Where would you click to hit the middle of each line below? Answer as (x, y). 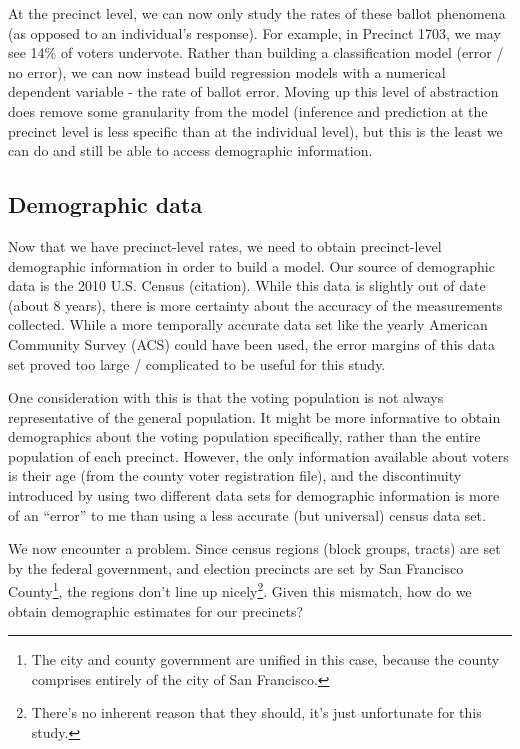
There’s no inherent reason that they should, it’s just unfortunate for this (256, 712)
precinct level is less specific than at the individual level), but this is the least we (255, 130)
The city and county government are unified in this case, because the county (265, 659)
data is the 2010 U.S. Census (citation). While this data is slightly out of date (247, 285)
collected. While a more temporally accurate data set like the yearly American (248, 324)
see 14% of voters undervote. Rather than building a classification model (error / (256, 52)
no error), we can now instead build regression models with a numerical (227, 71)
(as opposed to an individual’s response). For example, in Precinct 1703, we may (254, 32)
